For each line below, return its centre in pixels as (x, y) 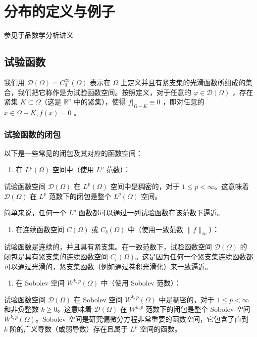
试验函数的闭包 (32, 134)
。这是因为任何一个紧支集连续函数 (191, 257)
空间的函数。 (161, 328)
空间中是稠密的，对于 (145, 186)
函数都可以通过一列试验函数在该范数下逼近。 (151, 213)
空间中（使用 (73, 169)
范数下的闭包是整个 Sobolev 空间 (198, 309)
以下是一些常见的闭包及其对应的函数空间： (73, 153)
